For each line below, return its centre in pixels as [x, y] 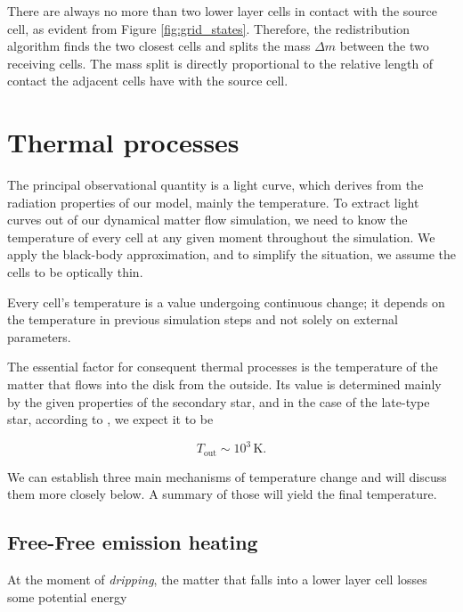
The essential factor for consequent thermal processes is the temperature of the [223, 367]
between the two [384, 46]
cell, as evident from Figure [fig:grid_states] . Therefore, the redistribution [208, 28]
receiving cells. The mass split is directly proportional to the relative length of [220, 63]
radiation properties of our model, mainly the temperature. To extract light [213, 202]
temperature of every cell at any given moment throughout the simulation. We [221, 237]
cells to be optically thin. [75, 272]
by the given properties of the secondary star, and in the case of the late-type [219, 401]
